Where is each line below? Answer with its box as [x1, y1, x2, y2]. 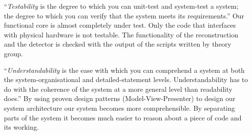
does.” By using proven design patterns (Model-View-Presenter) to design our [4, 93, 235, 103]
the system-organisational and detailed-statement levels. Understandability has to [4, 74, 248, 84]
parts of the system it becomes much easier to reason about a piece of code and [4, 112, 242, 122]
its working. [4, 122, 39, 132]
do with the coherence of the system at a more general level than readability [4, 84, 232, 94]
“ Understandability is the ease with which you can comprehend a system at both [4, 65, 245, 75]
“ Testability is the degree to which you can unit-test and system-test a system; [4, 1, 239, 11]
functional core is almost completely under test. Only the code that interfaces [4, 20, 236, 30]
